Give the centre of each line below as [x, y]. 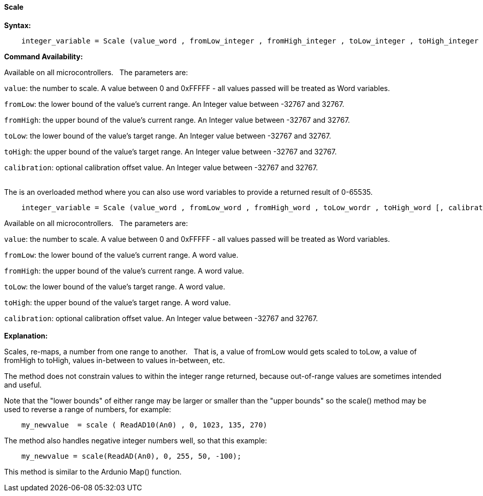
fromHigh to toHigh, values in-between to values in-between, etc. [115, 360]
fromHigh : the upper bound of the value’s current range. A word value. [124, 270]
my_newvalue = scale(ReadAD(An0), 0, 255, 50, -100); [131, 456]
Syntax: [18, 25]
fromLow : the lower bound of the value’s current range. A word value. [121, 255]
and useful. [23, 385]
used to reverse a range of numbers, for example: [88, 409]
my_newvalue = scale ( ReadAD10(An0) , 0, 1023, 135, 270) [144, 425]
